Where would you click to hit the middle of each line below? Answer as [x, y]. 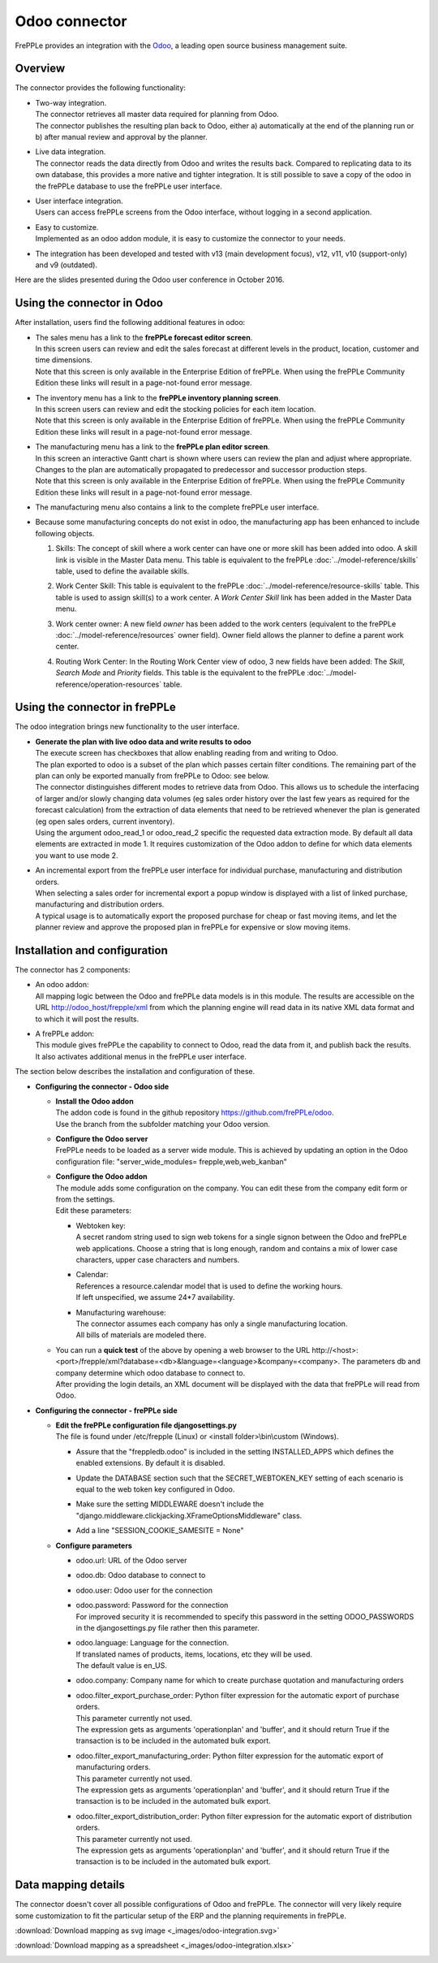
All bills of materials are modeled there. [141, 1335]
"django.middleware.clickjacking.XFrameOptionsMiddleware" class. [189, 1515]
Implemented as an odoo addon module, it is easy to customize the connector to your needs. [191, 239]
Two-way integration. [71, 102]
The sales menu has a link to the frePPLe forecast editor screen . [144, 337]
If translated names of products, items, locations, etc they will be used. [194, 1654]
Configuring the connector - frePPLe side [106, 1410]
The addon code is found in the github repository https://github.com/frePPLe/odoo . [195, 1112]
